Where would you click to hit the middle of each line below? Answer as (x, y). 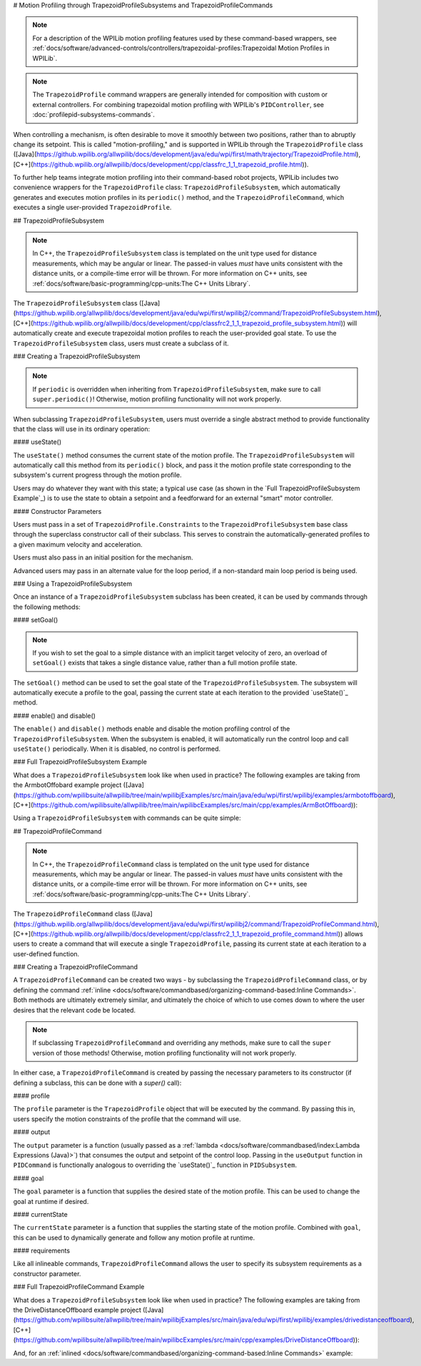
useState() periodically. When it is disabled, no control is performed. (117, 749)
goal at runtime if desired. (51, 1201)
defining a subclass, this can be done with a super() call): (97, 1083)
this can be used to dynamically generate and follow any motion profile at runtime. (134, 1238)
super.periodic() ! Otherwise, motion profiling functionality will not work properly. (157, 399)
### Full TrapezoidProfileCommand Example (79, 1287)
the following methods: (47, 607)
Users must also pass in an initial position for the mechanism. (103, 557)
